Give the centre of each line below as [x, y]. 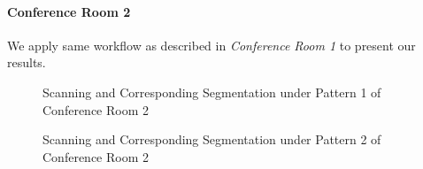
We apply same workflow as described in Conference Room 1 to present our [211, 45]
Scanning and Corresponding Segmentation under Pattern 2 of [212, 139]
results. [27, 62]
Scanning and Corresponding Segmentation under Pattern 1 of [212, 92]
